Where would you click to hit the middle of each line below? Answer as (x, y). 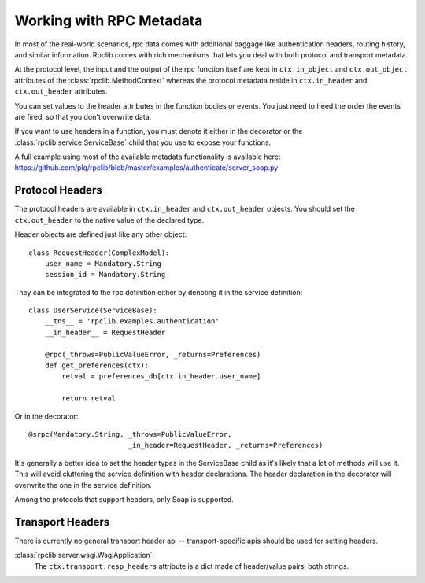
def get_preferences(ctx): (97, 365)
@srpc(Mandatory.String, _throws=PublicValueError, (130, 434)
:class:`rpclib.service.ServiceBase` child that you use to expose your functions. (143, 142)
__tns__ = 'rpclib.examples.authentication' (132, 321)
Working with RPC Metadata (109, 20)
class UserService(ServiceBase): (93, 310)
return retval (89, 399)
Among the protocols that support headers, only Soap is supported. (124, 499)
